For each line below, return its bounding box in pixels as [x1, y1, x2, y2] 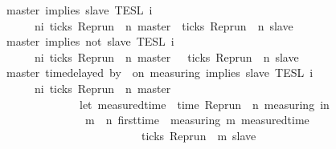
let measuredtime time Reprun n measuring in [79, 95, 330, 112]
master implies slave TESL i [6, 2, 153, 18]
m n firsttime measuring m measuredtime [84, 111, 309, 128]
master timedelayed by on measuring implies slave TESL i [6, 64, 313, 81]
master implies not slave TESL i [6, 33, 174, 50]
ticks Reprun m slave [141, 127, 256, 143]
